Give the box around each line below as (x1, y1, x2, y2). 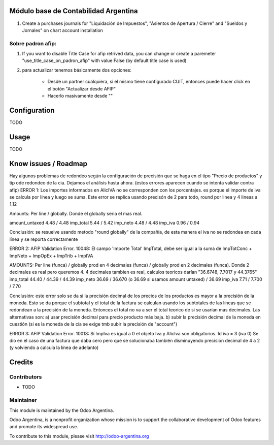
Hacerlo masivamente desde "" (47, 93, 113, 99)
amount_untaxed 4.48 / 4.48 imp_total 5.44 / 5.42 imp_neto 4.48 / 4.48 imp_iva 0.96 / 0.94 (9, 220, 200, 226)
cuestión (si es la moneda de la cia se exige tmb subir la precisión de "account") (9, 321, 178, 327)
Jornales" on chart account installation (22, 27, 104, 33)
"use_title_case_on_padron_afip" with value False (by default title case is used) (22, 57, 187, 63)
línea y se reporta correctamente (9, 236, 78, 242)
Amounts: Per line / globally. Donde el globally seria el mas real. (9, 210, 143, 216)
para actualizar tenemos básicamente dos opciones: (22, 67, 132, 73)
